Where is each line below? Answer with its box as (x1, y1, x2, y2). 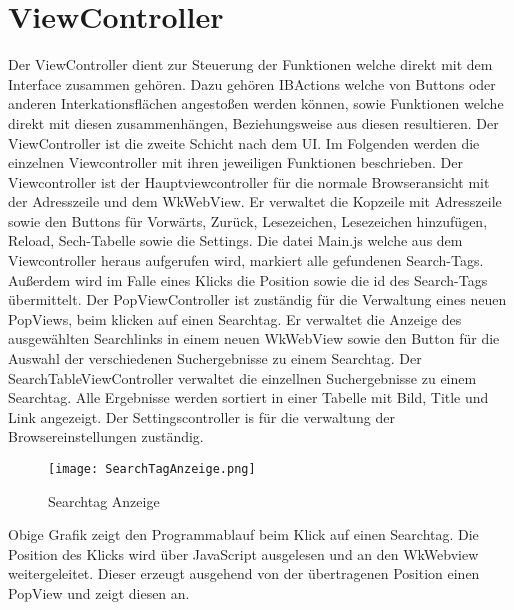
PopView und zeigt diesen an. (8, 583, 190, 604)
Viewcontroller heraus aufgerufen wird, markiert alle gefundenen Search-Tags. (8, 250, 484, 271)
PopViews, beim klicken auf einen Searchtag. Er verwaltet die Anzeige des (8, 308, 462, 329)
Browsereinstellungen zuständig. (8, 426, 204, 447)
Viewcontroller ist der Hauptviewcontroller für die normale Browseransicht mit (8, 171, 490, 192)
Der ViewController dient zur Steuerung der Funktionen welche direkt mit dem (8, 54, 493, 75)
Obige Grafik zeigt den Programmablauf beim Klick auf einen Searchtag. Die (8, 524, 479, 545)
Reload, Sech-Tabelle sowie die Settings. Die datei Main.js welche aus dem (8, 230, 463, 251)
